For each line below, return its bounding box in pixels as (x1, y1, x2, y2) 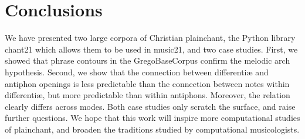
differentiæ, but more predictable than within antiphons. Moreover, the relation (5, 89, 290, 101)
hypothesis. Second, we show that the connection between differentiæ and (5, 65, 269, 78)
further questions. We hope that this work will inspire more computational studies (5, 112, 300, 124)
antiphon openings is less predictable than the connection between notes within (5, 77, 290, 89)
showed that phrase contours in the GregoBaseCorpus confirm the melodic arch (5, 54, 290, 67)
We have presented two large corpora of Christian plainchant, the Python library (5, 32, 296, 44)
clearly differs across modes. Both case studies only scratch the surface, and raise (5, 100, 296, 112)
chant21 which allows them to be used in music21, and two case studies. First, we (5, 43, 298, 55)
